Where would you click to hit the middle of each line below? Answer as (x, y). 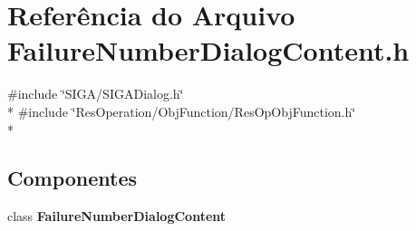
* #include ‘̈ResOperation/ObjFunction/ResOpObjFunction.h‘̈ (182, 111)
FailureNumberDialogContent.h (208, 50)
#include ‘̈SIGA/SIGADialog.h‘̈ (96, 94)
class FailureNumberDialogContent (117, 216)
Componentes (73, 178)
